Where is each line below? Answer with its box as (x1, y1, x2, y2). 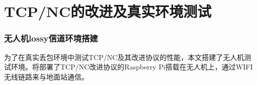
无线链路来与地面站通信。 (4, 71, 89, 81)
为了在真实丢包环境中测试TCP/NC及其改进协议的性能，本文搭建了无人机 (4, 51, 244, 62)
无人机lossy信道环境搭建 (4, 32, 98, 44)
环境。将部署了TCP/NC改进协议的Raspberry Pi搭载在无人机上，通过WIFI (11, 61, 253, 72)
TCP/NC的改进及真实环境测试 (4, 1, 212, 21)
